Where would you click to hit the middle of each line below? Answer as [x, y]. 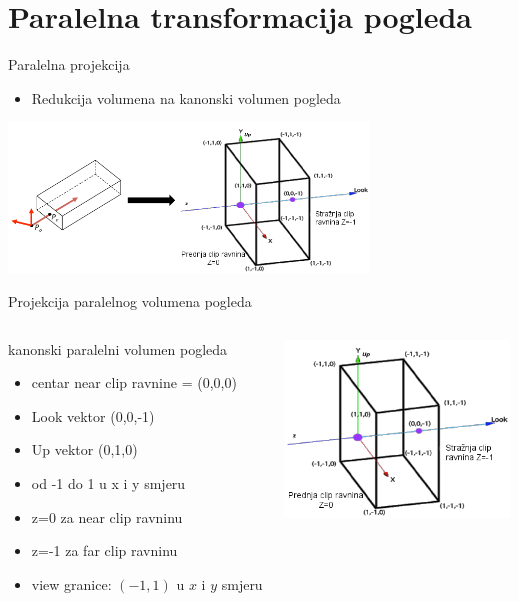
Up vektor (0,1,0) [84, 449]
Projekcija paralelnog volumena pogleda [130, 301]
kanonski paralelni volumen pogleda [118, 348]
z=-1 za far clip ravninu [104, 550]
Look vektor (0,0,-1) [93, 415]
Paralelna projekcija [69, 64]
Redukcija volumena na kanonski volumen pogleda [186, 97]
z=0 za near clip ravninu [107, 516]
